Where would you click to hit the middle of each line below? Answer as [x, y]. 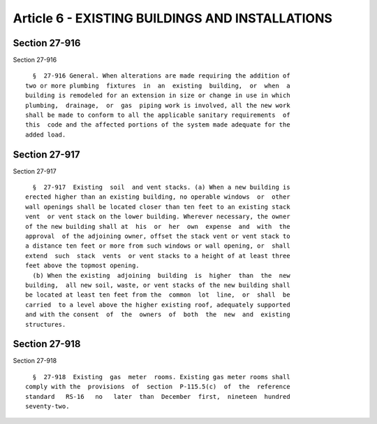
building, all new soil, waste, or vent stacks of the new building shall [158, 285]
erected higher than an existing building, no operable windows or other [158, 197]
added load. [46, 134]
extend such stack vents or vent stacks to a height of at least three [158, 256]
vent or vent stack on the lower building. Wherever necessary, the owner [158, 217]
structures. [46, 324]
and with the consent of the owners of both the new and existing [158, 315]
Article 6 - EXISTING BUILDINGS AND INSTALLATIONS [173, 18]
